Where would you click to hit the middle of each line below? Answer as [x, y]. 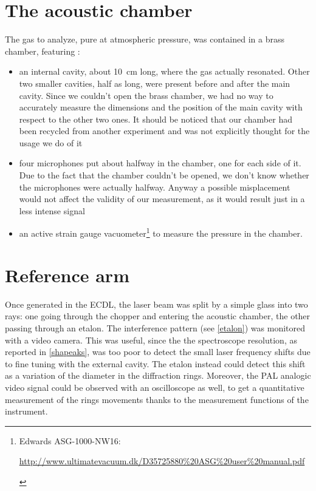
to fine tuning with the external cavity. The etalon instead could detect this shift [155, 363]
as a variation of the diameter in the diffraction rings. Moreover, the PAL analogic [158, 375]
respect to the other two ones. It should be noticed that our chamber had [156, 119]
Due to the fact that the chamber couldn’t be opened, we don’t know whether [164, 175]
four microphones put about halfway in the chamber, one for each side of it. [160, 163]
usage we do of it [51, 142]
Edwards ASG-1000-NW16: [70, 440]
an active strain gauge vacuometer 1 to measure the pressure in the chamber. [161, 232]
